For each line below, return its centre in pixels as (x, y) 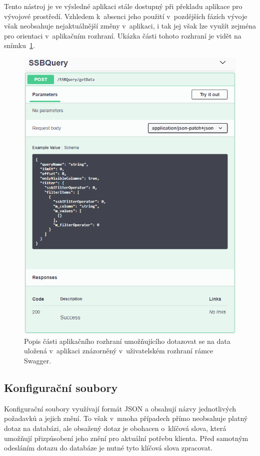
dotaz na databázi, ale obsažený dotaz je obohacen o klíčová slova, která (115, 428)
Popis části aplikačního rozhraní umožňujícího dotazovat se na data (127, 341)
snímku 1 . (19, 45)
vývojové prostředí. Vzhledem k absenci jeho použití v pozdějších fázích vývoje (126, 16)
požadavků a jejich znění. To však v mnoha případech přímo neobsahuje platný (126, 418)
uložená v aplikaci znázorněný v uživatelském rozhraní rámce (119, 351)
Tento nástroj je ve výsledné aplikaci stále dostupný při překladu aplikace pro (123, 6)
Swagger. (38, 360)
